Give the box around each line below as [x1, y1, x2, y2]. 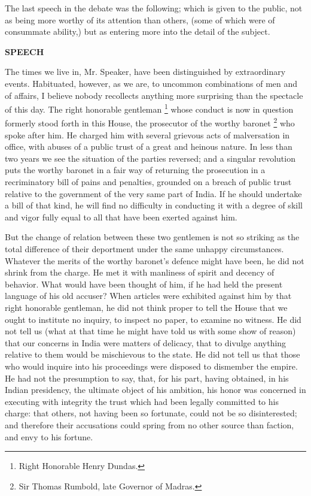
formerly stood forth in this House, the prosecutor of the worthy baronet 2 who [5, 115, 295, 129]
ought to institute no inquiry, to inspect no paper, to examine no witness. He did [5, 313, 301, 325]
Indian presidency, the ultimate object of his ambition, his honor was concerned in [5, 383, 306, 396]
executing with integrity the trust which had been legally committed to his [5, 395, 279, 407]
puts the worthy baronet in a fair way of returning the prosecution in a [5, 164, 266, 176]
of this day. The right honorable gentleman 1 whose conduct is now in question [5, 101, 294, 115]
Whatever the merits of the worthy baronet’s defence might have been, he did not [5, 254, 304, 267]
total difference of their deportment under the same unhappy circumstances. [5, 243, 284, 255]
